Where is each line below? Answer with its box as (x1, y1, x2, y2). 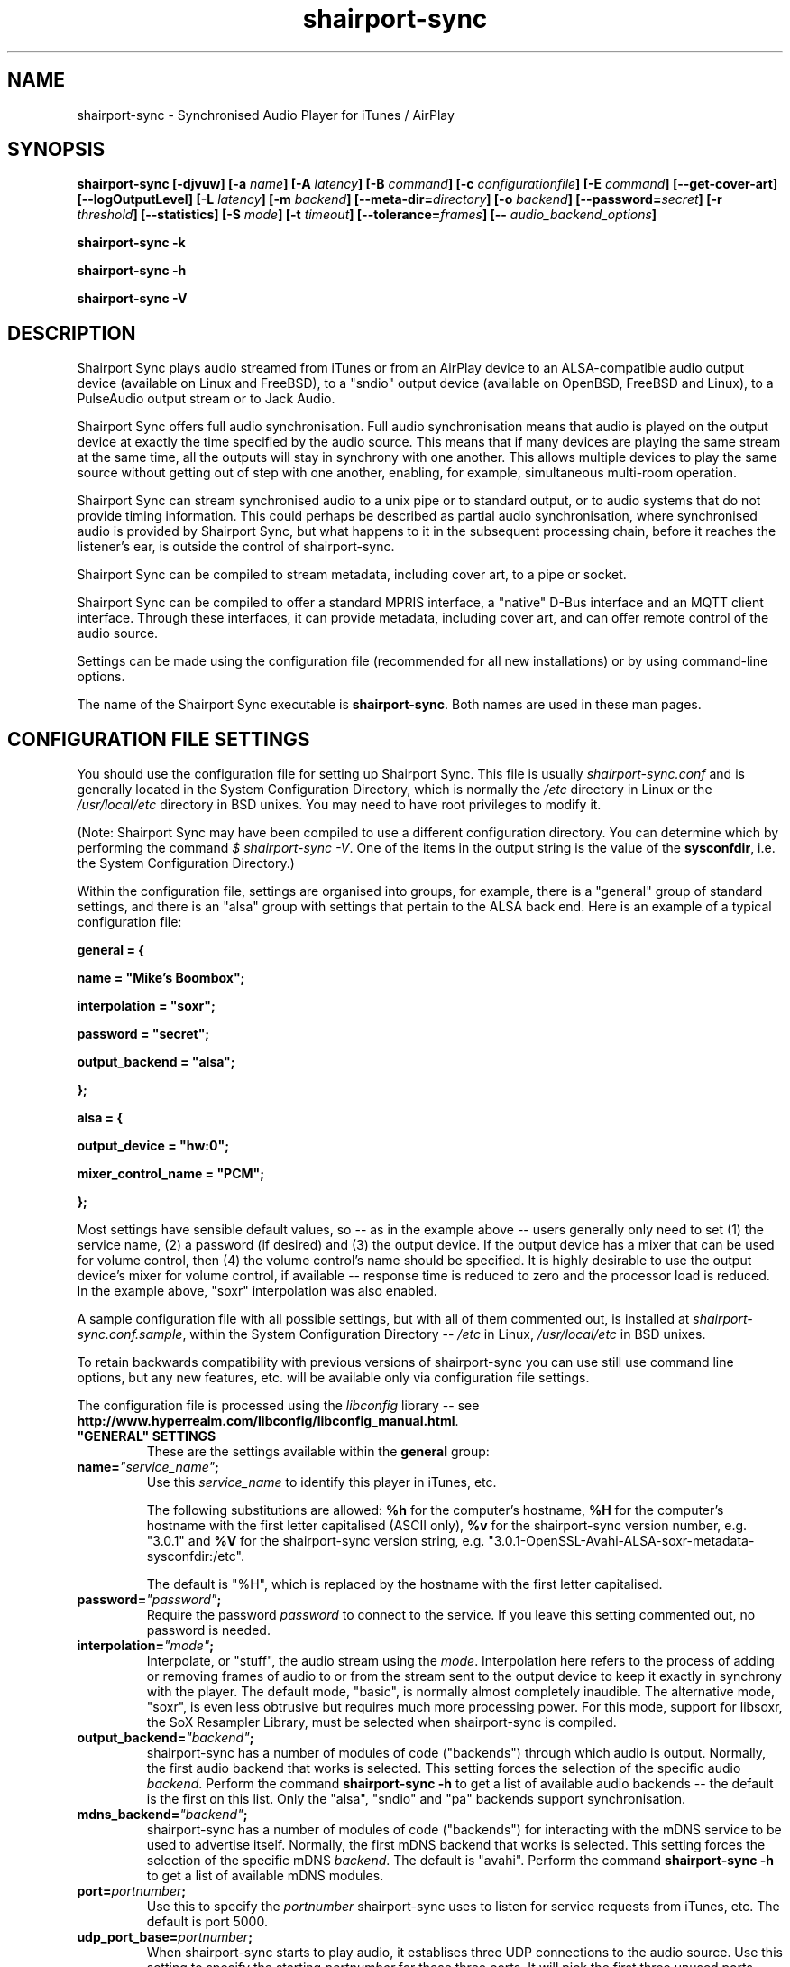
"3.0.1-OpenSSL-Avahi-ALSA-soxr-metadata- (488, 1533, 755, 1549)
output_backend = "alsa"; (77, 1054, 235, 1070)
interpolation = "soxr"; (77, 998, 216, 1014)
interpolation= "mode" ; (77, 1638, 215, 1654)
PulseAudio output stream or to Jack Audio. (77, 391, 335, 407)
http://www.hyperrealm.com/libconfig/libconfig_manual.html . (77, 1413, 459, 1429)
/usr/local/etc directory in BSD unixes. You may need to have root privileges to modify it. (77, 797, 602, 813)
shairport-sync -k (77, 235, 186, 251)
